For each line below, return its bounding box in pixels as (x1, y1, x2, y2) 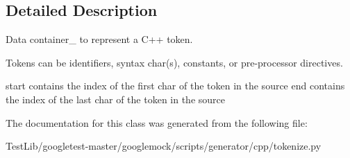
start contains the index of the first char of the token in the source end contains (6, 78, 345, 93)
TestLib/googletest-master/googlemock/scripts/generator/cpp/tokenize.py (6, 139, 322, 153)
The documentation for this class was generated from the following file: (6, 115, 308, 130)
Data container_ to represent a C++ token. (6, 32, 193, 46)
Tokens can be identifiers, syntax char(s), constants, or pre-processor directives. (6, 55, 343, 69)
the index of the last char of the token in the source (6, 91, 225, 106)
